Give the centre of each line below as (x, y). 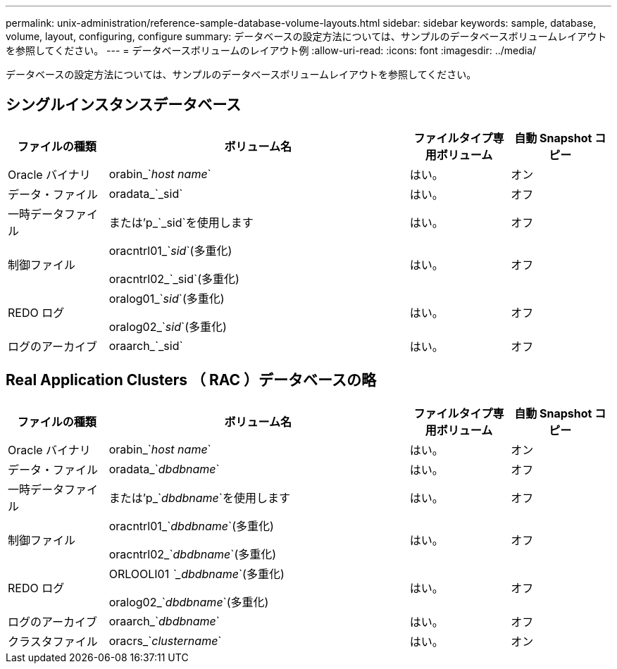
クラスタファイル (53, 641)
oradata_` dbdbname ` (164, 469)
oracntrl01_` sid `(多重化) (170, 250)
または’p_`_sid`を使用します (181, 222)
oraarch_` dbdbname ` (164, 621)
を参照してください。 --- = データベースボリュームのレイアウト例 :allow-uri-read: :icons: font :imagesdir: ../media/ (271, 50)
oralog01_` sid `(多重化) (167, 298)
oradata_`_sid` (146, 193)
